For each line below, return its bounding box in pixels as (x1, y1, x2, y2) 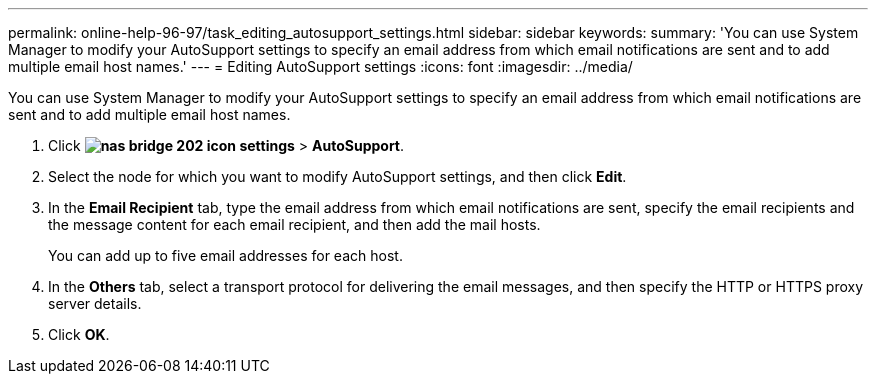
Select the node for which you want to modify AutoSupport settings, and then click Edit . (48, 168, 627, 185)
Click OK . (48, 326, 110, 343)
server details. (48, 295, 142, 312)
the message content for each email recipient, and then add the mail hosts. (48, 216, 541, 233)
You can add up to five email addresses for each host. (48, 247, 403, 264)
